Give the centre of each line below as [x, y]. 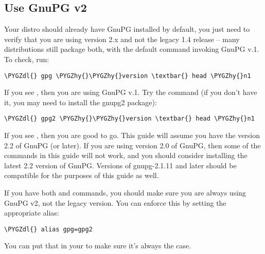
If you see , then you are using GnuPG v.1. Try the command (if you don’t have [131, 92]
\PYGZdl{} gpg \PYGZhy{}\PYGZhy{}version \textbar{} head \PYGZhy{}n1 [128, 76]
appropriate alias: [32, 213]
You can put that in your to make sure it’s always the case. [98, 246]
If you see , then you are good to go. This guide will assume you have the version [132, 135]
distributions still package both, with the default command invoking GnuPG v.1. [132, 49]
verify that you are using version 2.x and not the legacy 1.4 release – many [122, 39]
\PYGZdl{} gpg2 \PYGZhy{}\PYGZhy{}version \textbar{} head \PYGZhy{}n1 [129, 119]
